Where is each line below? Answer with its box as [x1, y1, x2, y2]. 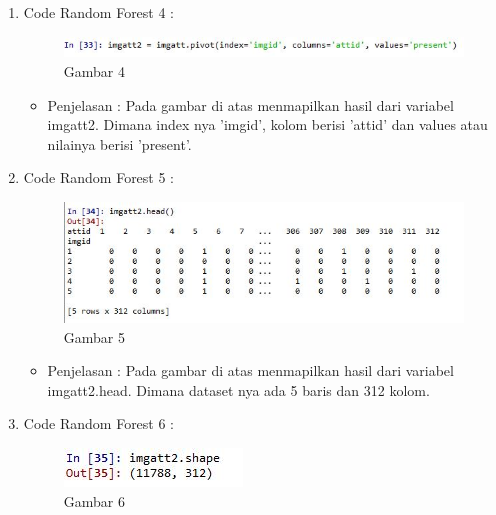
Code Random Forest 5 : [23, 167, 175, 188]
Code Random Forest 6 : [23, 413, 175, 434]
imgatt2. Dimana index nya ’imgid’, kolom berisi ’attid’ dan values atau [47, 114, 488, 135]
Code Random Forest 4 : [23, 2, 175, 22]
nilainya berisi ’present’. [47, 133, 192, 154]
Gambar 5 [63, 326, 125, 347]
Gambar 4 [63, 60, 125, 81]
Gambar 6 [63, 490, 125, 511]
